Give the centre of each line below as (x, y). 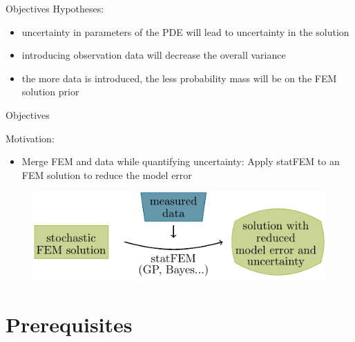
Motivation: (30, 138)
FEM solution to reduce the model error (107, 174)
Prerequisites (69, 324)
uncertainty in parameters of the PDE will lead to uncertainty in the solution (185, 31)
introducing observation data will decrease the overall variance (154, 55)
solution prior (50, 92)
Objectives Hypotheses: (55, 8)
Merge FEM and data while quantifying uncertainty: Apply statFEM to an (181, 161)
